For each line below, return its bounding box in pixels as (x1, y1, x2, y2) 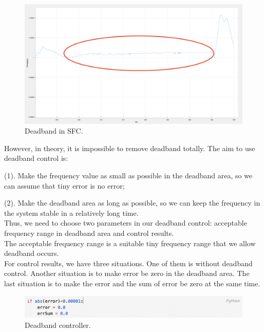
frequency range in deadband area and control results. (4, 228, 174, 238)
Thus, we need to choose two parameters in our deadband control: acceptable (4, 217, 247, 228)
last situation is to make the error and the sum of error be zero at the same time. (4, 278, 260, 289)
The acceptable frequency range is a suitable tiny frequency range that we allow (4, 237, 256, 248)
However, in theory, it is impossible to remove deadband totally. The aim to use (4, 142, 255, 153)
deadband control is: (4, 153, 68, 163)
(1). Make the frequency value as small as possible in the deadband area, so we (4, 170, 253, 181)
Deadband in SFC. (25, 125, 83, 136)
